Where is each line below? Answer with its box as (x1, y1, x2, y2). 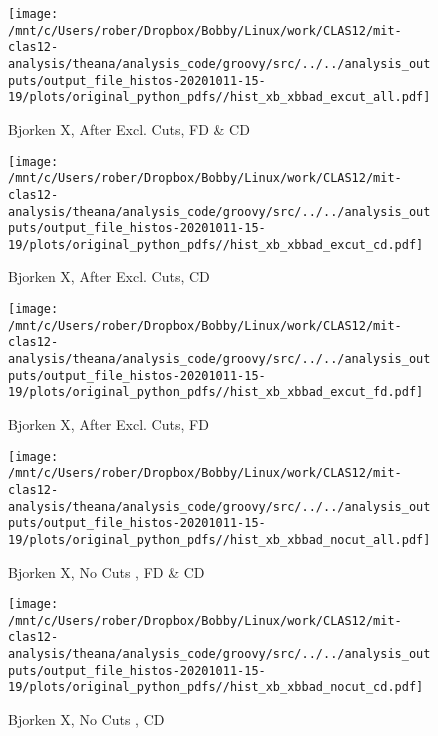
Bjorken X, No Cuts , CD (8, 709, 165, 730)
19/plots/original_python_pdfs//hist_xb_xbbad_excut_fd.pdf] (8, 385, 424, 400)
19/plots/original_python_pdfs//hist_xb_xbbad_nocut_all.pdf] (8, 532, 431, 547)
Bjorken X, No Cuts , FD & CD (8, 561, 205, 582)
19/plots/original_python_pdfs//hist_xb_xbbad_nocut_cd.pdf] (8, 680, 424, 695)
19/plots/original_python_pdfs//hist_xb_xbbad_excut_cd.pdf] (8, 237, 424, 252)
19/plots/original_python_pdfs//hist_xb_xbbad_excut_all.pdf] (8, 90, 431, 105)
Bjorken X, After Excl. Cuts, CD (8, 266, 210, 287)
